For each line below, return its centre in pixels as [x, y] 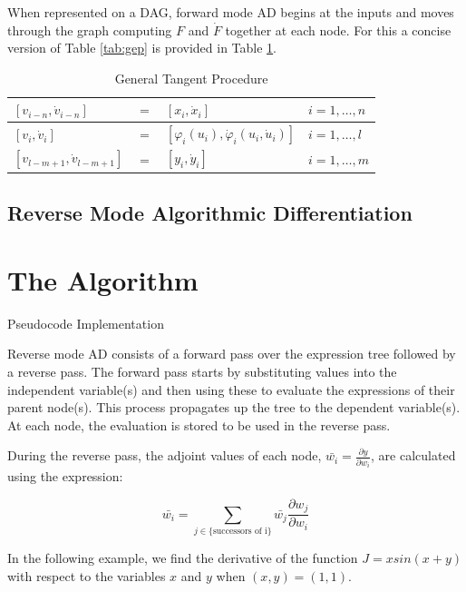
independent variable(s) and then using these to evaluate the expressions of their [231, 389]
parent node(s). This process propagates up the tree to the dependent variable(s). [234, 407]
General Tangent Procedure [191, 78]
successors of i [240, 532]
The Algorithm [103, 279]
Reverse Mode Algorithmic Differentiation [210, 213]
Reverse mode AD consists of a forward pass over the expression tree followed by [232, 354]
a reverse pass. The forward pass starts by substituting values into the [202, 372]
